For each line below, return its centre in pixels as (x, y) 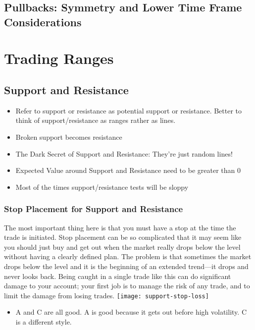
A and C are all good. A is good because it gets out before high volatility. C (131, 312)
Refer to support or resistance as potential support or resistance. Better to (129, 110)
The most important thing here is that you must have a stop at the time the (120, 227)
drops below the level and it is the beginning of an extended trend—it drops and (126, 266)
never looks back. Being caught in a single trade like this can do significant (118, 276)
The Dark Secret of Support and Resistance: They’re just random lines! (124, 153)
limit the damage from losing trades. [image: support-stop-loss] (106, 295)
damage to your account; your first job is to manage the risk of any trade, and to (127, 286)
